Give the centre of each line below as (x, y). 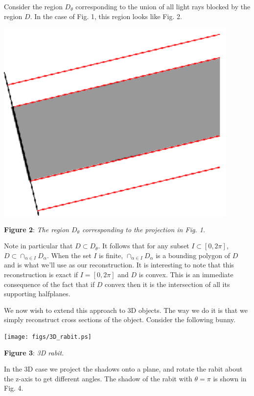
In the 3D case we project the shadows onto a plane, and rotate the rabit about (123, 369)
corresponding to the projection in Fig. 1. (144, 229)
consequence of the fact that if (49, 284)
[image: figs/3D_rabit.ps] (48, 337)
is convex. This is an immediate (186, 274)
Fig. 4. (14, 388)
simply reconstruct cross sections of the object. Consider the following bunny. (120, 319)
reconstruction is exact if (41, 274)
